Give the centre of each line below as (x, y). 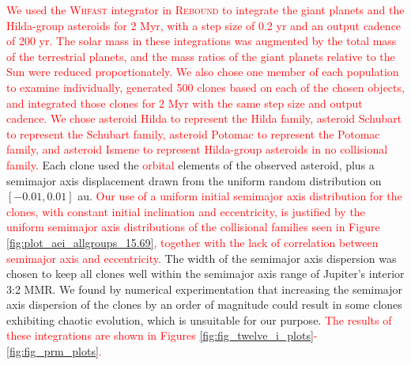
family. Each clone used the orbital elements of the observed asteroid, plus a (190, 164)
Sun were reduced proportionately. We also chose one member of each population (203, 72)
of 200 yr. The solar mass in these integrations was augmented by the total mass (202, 41)
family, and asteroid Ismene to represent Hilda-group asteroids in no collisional (197, 149)
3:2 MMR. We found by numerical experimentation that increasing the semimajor (205, 289)
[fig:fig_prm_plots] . (54, 351)
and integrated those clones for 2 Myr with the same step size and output (185, 103)
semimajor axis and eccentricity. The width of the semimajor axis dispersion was (202, 258)
